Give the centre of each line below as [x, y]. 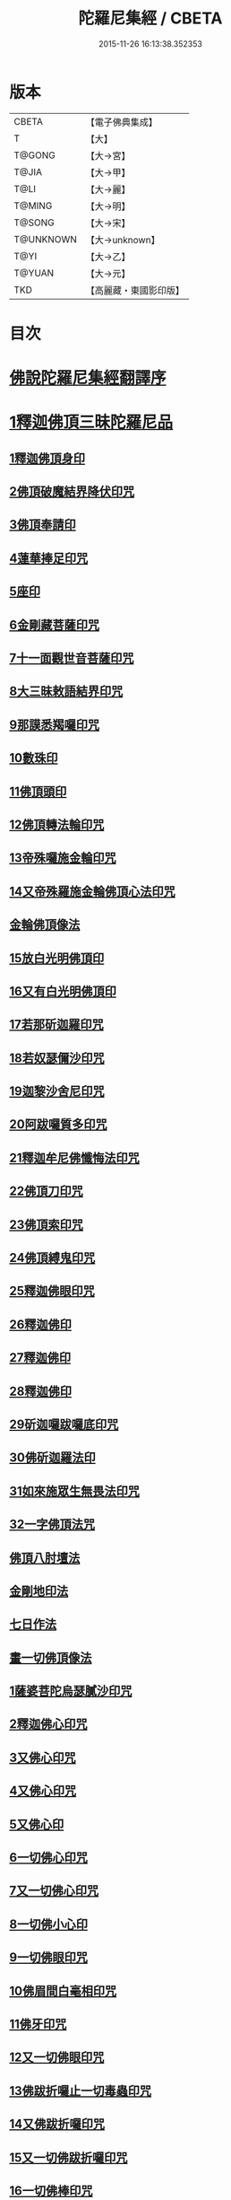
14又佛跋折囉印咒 [57, 2124]
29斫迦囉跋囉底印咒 [64, 1424]
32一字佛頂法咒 [52, 1525]
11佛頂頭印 [38, 791]
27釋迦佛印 [40, 1358]
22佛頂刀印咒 [46, 1192]
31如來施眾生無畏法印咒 [75, 1491]
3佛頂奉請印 [43, 525]
